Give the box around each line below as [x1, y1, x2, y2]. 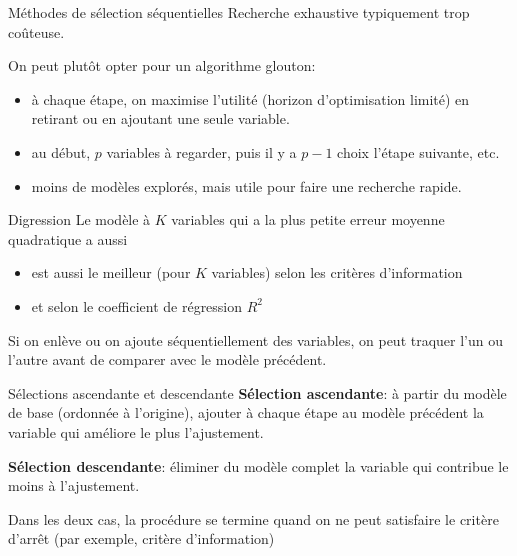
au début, [31, 141, 91, 162]
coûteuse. [8, 21, 65, 42]
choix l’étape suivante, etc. [337, 141, 500, 162]
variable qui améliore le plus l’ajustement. [8, 421, 264, 442]
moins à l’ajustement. [8, 475, 140, 496]
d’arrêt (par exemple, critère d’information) [8, 528, 275, 549]
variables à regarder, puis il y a [106, 141, 297, 162]
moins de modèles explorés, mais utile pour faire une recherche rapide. [31, 175, 462, 196]
